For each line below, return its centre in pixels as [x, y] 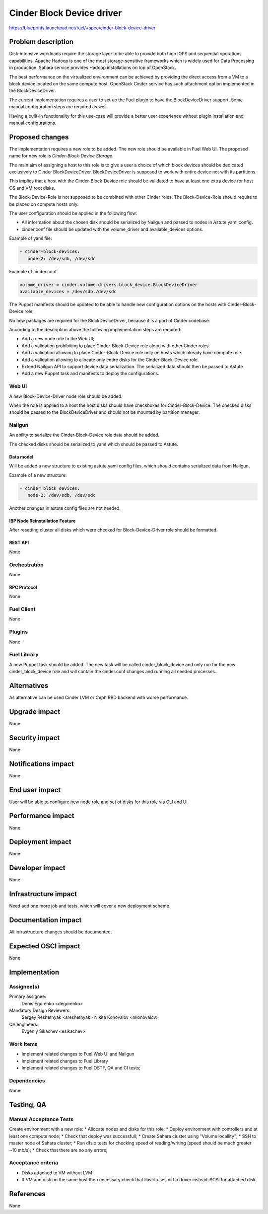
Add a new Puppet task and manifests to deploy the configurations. [90, 374]
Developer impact [37, 868]
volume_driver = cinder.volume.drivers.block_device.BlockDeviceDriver [109, 285]
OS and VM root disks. [32, 188]
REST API [19, 543]
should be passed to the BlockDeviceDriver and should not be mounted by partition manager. [104, 412]
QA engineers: [24, 1024]
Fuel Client [22, 609]
